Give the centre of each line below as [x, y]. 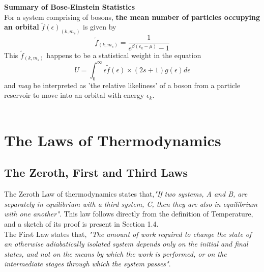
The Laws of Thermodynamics [113, 140]
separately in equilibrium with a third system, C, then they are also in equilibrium [131, 203]
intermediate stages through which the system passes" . [87, 264]
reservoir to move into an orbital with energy [74, 95]
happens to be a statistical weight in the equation [124, 55]
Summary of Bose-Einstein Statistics [70, 7]
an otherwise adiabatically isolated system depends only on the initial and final [126, 244]
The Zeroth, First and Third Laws [96, 172]
